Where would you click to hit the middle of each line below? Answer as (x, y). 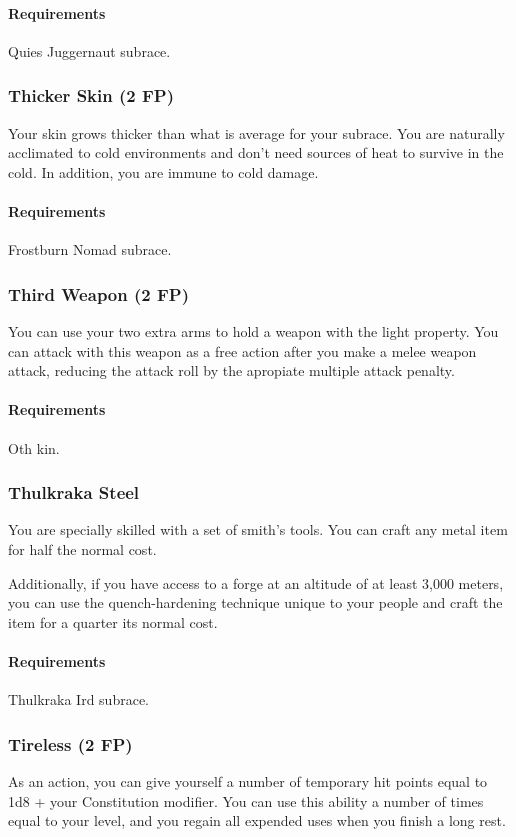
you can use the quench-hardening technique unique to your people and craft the (255, 602)
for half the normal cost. (82, 548)
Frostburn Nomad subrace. (90, 249)
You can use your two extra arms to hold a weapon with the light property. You (253, 331)
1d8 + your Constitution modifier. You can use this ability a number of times (246, 800)
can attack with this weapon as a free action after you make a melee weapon (242, 350)
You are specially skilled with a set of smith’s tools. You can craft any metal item (258, 529)
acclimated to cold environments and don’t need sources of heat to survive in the (256, 152)
